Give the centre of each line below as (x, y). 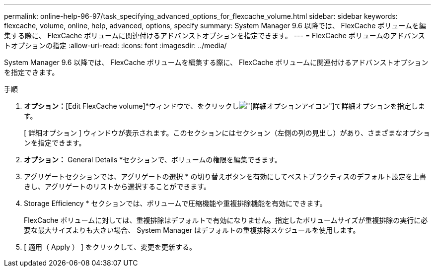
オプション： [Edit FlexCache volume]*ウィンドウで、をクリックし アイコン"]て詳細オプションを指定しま (224, 106)
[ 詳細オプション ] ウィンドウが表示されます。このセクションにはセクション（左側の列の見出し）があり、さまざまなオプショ (227, 133)
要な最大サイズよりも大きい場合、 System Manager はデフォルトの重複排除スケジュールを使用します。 (192, 230)
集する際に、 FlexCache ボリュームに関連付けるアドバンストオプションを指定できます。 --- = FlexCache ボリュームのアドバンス (215, 35)
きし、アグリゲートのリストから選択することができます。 (117, 186)
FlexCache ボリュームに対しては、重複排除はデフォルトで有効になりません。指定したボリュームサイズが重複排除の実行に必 (226, 220)
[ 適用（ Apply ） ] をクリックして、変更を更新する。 (110, 247)
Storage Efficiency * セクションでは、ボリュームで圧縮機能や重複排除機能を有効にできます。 (175, 203)
